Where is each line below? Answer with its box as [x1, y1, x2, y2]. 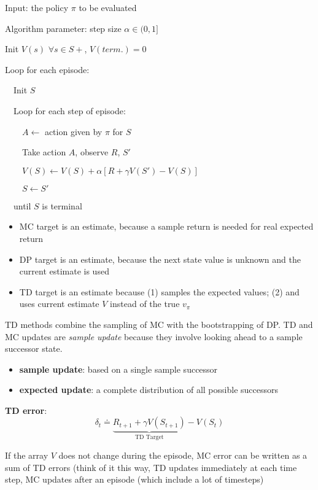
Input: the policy [5, 1, 69, 14]
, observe [75, 146, 109, 158]
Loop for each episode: [5, 63, 90, 76]
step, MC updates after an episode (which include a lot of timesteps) [5, 473, 264, 486]
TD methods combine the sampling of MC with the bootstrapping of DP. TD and [5, 317, 313, 330]
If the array [5, 448, 48, 461]
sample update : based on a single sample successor [19, 362, 218, 375]
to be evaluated [79, 1, 137, 14]
